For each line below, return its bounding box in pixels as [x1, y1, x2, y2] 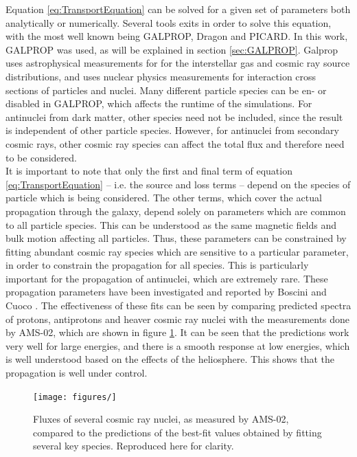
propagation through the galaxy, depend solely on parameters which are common [5, 203, 346, 218]
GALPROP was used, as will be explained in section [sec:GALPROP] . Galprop [5, 42, 338, 56]
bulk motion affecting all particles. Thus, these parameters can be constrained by [5, 231, 347, 245]
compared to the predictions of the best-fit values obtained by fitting [33, 425, 322, 439]
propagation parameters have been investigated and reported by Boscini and [5, 285, 327, 299]
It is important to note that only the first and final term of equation [5, 164, 292, 178]
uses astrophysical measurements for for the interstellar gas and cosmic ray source [5, 56, 350, 70]
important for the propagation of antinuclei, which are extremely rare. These [5, 271, 328, 285]
